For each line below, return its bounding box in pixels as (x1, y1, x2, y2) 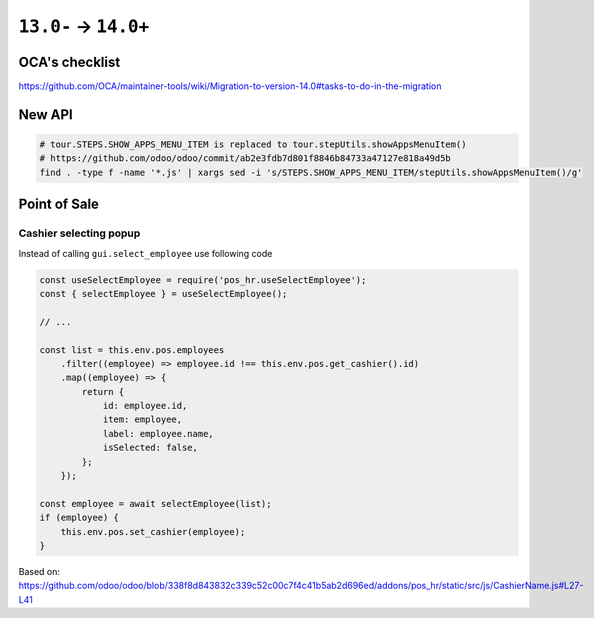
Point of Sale (18, 196, 100, 213)
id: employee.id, (102, 400, 188, 412)
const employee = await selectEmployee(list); (39, 498, 272, 509)
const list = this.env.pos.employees (39, 344, 225, 355)
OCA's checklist (18, 53, 121, 70)
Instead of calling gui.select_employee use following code (18, 247, 273, 259)
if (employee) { (39, 512, 120, 524)
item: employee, (102, 414, 183, 425)
